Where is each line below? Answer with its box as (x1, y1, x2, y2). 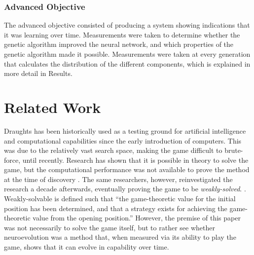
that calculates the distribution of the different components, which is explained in (4, 58, 251, 69)
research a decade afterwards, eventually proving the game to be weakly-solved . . (4, 183, 246, 194)
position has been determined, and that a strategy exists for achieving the (4, 203, 227, 213)
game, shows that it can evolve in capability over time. (4, 242, 169, 252)
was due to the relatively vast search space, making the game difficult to (4, 145, 222, 155)
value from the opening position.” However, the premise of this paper (33, 213, 241, 223)
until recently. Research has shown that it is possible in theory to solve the (22, 154, 249, 165)
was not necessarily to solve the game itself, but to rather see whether (4, 222, 215, 232)
